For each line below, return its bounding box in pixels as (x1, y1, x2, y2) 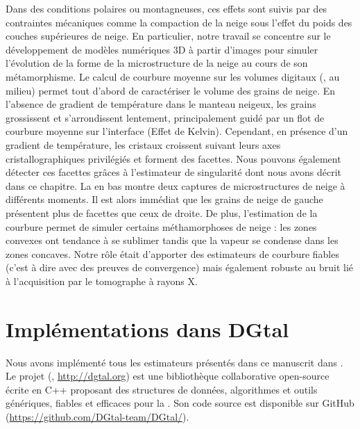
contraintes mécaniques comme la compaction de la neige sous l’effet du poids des (6, 15, 352, 29)
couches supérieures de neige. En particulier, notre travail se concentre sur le (6, 29, 331, 43)
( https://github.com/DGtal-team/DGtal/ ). (6, 409, 189, 423)
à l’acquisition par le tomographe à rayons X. (6, 273, 198, 288)
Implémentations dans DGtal (6, 314, 289, 343)
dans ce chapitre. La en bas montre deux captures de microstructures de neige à (6, 178, 345, 193)
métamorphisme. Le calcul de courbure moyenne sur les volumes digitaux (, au (6, 69, 340, 83)
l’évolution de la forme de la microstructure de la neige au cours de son (6, 56, 308, 70)
